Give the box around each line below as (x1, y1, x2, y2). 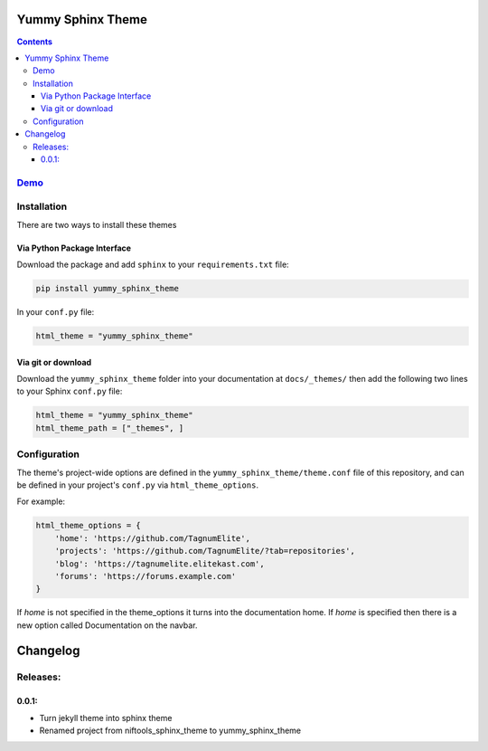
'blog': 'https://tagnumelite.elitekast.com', (54, 558, 266, 569)
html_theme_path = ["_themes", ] (35, 423, 184, 433)
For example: (16, 496, 66, 507)
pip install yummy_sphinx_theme (35, 283, 180, 294)
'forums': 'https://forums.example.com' (54, 571, 237, 581)
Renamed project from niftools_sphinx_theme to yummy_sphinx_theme (39, 725, 302, 737)
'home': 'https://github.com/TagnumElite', (54, 533, 250, 543)
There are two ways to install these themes (16, 219, 177, 230)
